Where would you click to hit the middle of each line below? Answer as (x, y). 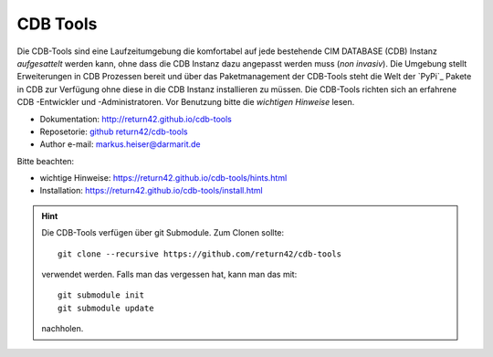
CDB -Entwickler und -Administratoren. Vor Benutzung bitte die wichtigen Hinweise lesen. (186, 102)
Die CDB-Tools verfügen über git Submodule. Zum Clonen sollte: (163, 233)
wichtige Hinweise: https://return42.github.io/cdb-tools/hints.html (163, 178)
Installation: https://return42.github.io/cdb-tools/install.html (152, 191)
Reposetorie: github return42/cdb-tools (114, 131)
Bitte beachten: (46, 161)
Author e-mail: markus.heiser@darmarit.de (120, 144)
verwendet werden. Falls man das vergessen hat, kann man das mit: (169, 275)
